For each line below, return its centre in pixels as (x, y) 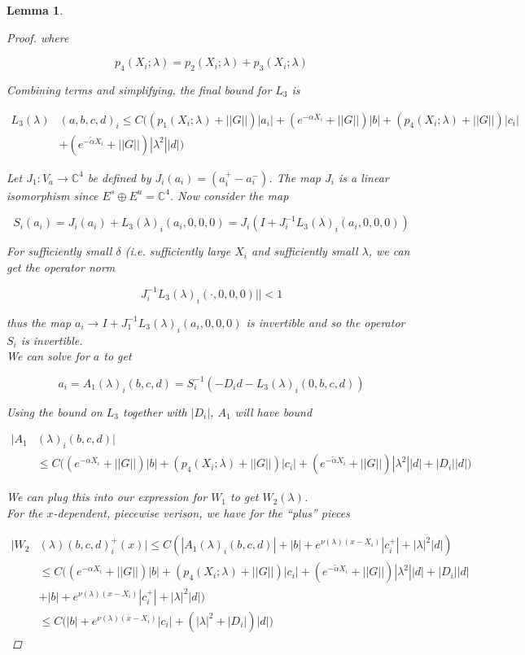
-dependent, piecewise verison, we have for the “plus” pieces (201, 512)
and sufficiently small (305, 251)
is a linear (364, 177)
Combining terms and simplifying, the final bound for (139, 89)
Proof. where (38, 37)
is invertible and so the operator (326, 322)
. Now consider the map (229, 195)
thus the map (39, 322)
